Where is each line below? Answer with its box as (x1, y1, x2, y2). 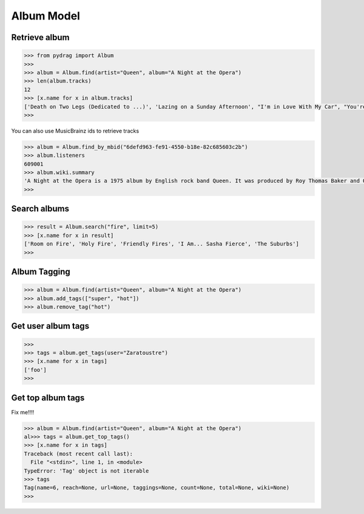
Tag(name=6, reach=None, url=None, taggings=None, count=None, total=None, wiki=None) (24, 484, 290, 492)
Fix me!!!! (11, 408, 35, 416)
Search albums (11, 204, 70, 214)
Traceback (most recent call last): (24, 450, 133, 457)
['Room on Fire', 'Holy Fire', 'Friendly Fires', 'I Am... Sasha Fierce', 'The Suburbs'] (24, 241, 300, 247)
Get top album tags (11, 392, 85, 403)
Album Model (11, 9, 80, 22)
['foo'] (24, 366, 47, 373)
